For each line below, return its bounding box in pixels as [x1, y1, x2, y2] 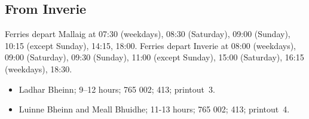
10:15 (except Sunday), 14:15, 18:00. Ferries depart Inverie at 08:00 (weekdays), [5, 39, 296, 51]
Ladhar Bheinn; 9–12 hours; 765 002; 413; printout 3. [19, 83, 215, 95]
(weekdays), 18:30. [5, 62, 72, 75]
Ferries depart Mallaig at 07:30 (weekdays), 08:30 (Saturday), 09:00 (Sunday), [5, 28, 290, 40]
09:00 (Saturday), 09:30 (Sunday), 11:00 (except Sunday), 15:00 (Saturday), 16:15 [5, 51, 304, 63]
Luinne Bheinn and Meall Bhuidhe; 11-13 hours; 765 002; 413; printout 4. [19, 103, 290, 115]
